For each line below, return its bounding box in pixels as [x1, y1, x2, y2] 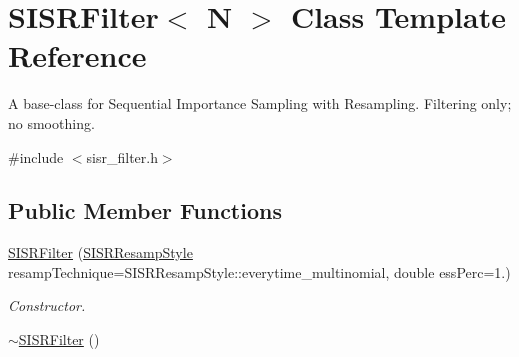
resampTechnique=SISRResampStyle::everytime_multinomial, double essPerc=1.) [8, 261, 511, 282]
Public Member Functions [8, 195, 282, 226]
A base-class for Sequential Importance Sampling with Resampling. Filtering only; [8, 93, 512, 114]
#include [8, 146, 64, 167]
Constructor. [8, 295, 86, 316]
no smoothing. [8, 112, 95, 133]
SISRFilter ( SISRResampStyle [8, 242, 193, 263]
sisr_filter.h [86, 146, 158, 167]
